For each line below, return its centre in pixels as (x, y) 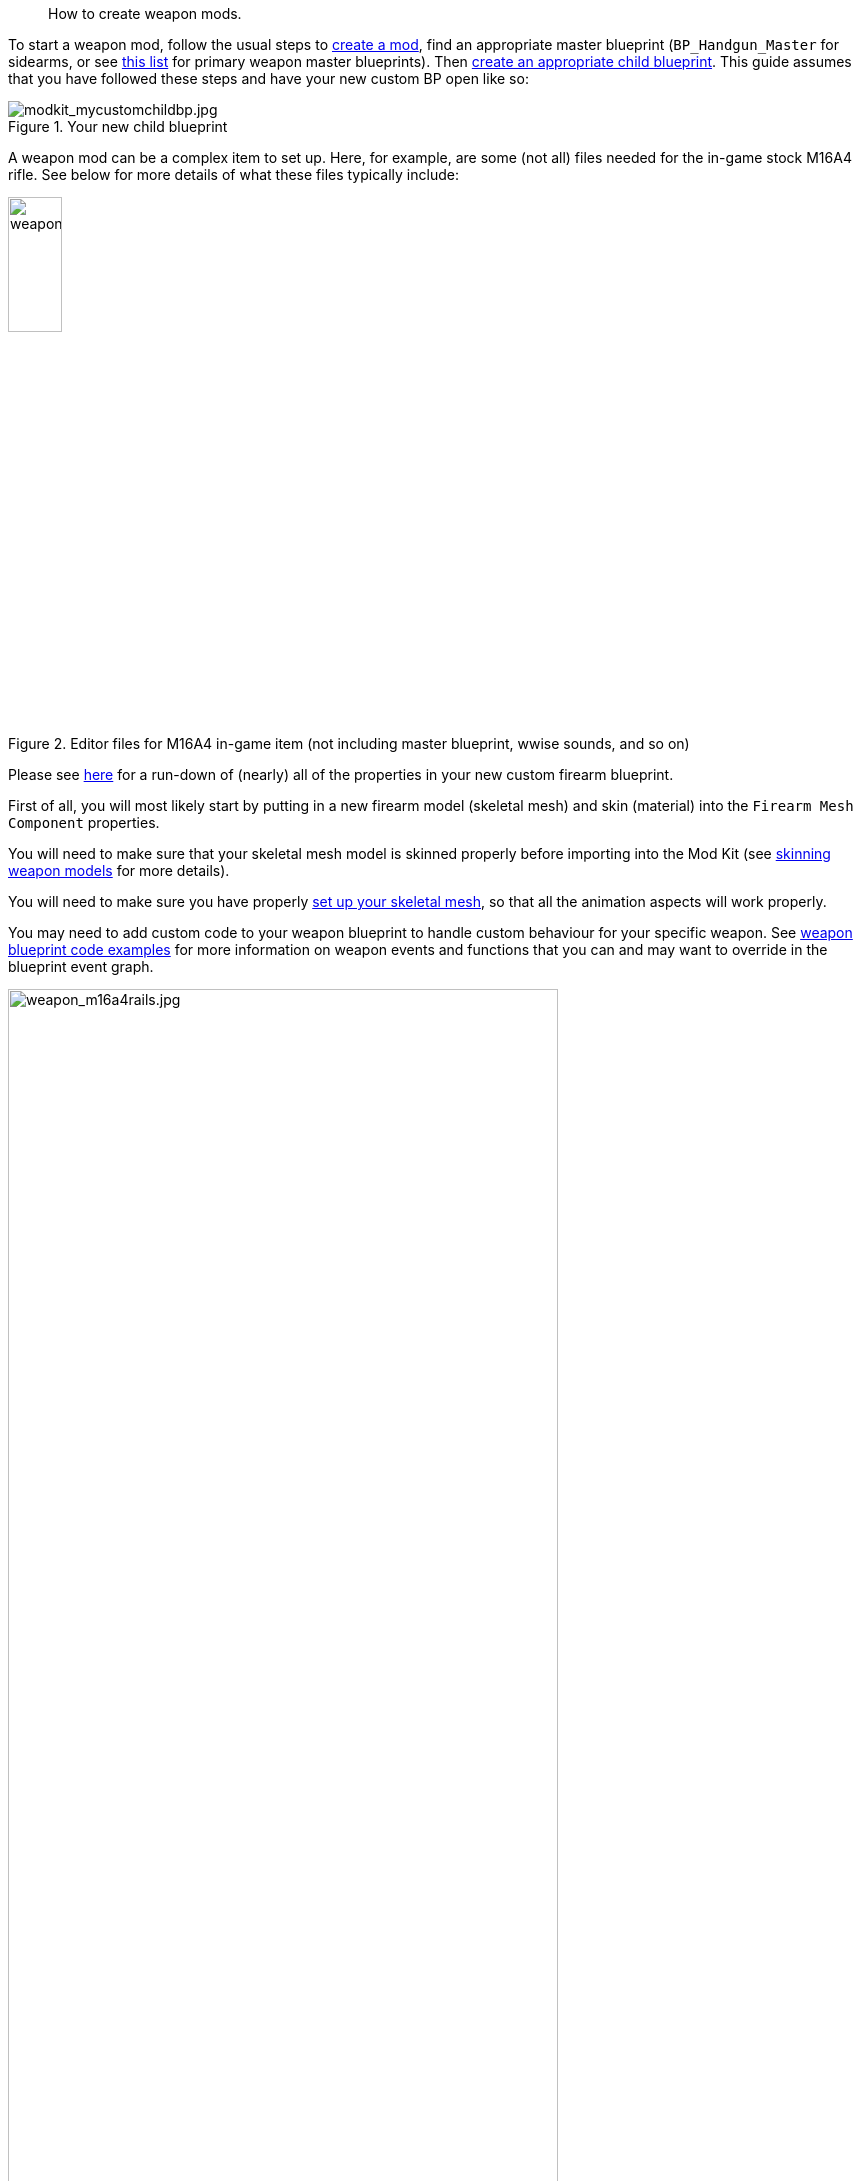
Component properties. (84, 822)
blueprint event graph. (81, 966)
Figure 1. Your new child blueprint (118, 126)
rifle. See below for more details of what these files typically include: (233, 174)
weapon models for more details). (119, 870)
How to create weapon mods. (145, 13)
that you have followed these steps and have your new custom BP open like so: (268, 78)
